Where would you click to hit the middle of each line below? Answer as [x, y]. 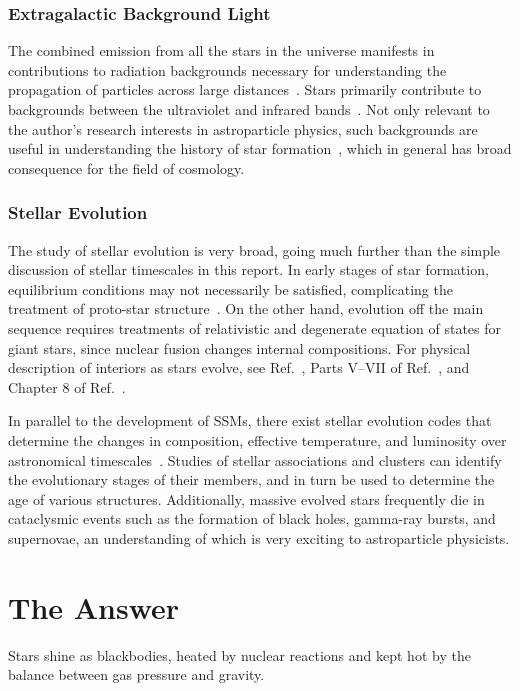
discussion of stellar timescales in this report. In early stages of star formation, [248, 269]
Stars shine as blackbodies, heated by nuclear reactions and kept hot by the [239, 654]
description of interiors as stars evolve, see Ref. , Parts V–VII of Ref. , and [239, 367]
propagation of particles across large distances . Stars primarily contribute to [245, 89]
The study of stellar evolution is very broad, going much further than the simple [254, 249]
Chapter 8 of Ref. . [67, 386]
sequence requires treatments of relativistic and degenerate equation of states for [254, 327]
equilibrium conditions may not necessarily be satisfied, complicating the [230, 288]
